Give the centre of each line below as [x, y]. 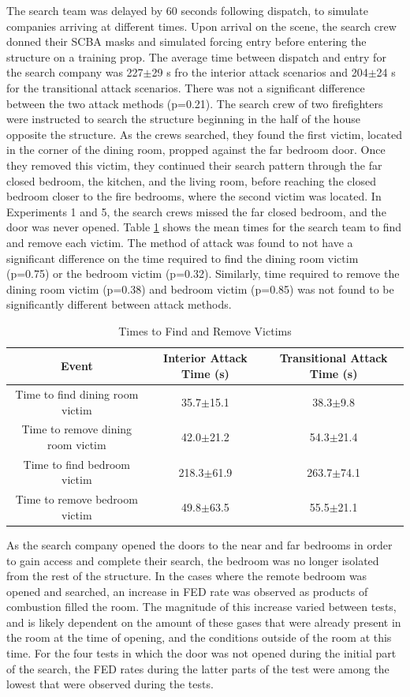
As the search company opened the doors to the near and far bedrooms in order [199, 544]
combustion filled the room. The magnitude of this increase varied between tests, [201, 607]
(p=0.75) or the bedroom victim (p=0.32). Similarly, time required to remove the [203, 274]
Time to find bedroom [76, 464]
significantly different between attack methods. [119, 304]
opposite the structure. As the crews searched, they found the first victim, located [204, 134]
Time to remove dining [77, 429]
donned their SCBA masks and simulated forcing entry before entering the [186, 41]
